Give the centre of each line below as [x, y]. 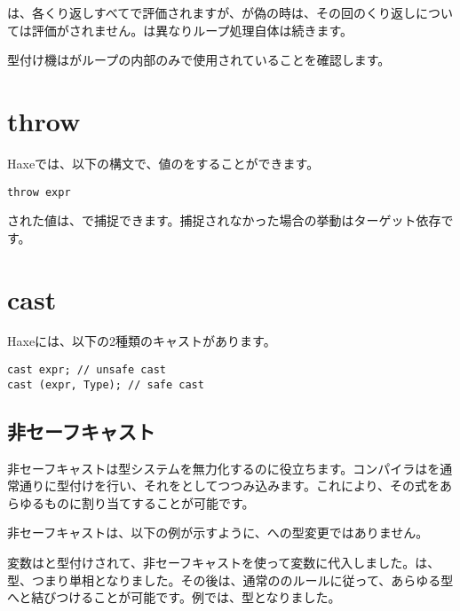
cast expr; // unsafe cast [87, 370]
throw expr [39, 192]
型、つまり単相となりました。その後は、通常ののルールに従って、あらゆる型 [230, 580]
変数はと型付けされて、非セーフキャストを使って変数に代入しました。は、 [224, 562]
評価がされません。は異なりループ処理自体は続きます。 [192, 30]
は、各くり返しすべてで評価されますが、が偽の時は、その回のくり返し [211, 12]
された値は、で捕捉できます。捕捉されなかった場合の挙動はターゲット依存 [224, 220]
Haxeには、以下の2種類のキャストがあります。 [142, 341]
